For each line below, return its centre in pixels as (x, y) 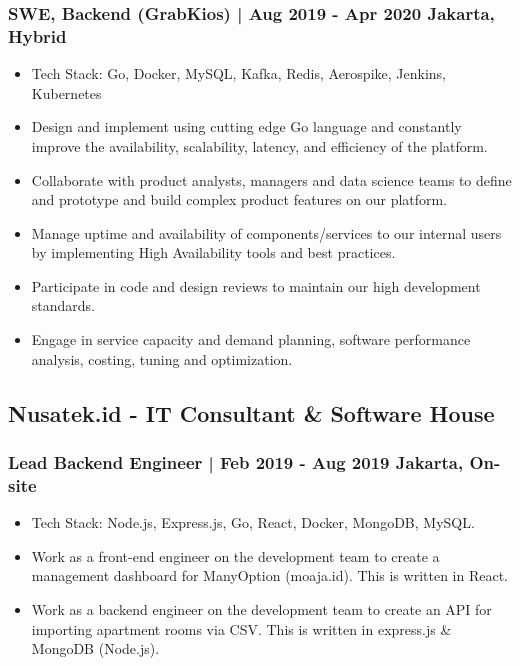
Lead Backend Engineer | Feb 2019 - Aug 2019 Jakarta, (236, 461)
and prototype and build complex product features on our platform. (239, 199)
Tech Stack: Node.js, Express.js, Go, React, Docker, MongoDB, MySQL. (253, 522)
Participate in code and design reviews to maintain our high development (256, 285)
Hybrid (37, 35)
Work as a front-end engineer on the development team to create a (235, 555)
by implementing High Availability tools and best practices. (213, 252)
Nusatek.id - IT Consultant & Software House (251, 412)
